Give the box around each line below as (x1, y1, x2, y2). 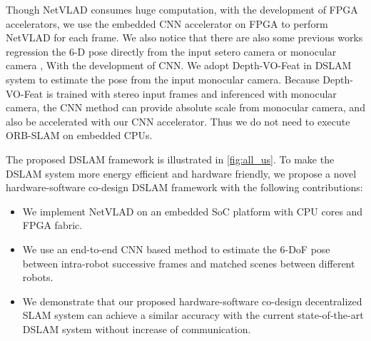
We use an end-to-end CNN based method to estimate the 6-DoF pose (22, 241, 330, 256)
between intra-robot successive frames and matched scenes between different (22, 255, 355, 270)
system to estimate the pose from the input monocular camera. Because (6, 71, 320, 86)
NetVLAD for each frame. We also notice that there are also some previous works (6, 30, 363, 45)
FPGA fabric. (22, 218, 83, 233)
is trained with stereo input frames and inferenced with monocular (46, 86, 337, 101)
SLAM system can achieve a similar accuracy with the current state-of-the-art (22, 307, 364, 322)
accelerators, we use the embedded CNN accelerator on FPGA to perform (6, 16, 328, 31)
